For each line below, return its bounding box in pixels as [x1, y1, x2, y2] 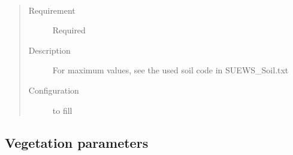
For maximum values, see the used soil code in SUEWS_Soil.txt [52, 64, 289, 76]
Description [28, 44, 71, 56]
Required [52, 24, 86, 36]
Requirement [28, 4, 75, 16]
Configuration [28, 83, 79, 96]
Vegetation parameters [5, 133, 149, 151]
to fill [52, 104, 73, 116]
